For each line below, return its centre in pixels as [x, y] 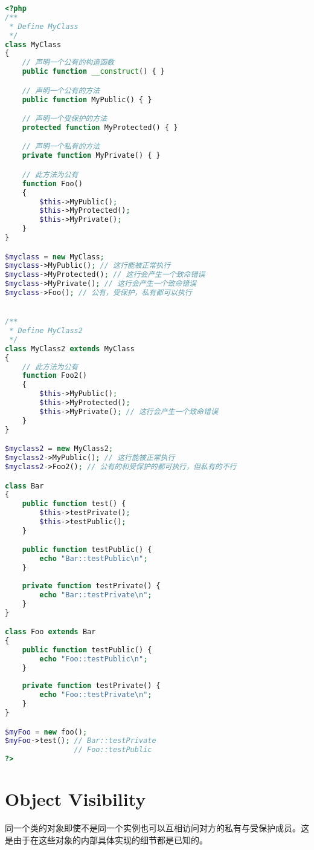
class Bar [24, 486]
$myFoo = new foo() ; [46, 732]
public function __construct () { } [93, 72]
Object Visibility [75, 799]
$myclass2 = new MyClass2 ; [59, 449]
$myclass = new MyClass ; [55, 257]
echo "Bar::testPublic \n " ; [94, 559]
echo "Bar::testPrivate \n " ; [96, 595]
